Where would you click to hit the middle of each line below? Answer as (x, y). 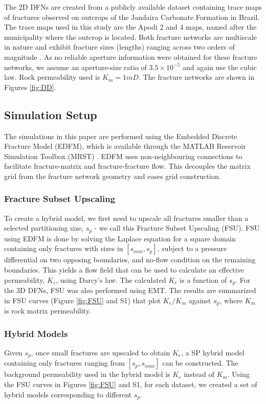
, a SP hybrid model (213, 352)
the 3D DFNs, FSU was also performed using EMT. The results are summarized (130, 290)
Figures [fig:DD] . (30, 87)
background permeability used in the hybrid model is (87, 374)
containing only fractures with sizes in (64, 248)
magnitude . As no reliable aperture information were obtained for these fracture (131, 57)
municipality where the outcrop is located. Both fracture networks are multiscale (130, 37)
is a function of (203, 279)
